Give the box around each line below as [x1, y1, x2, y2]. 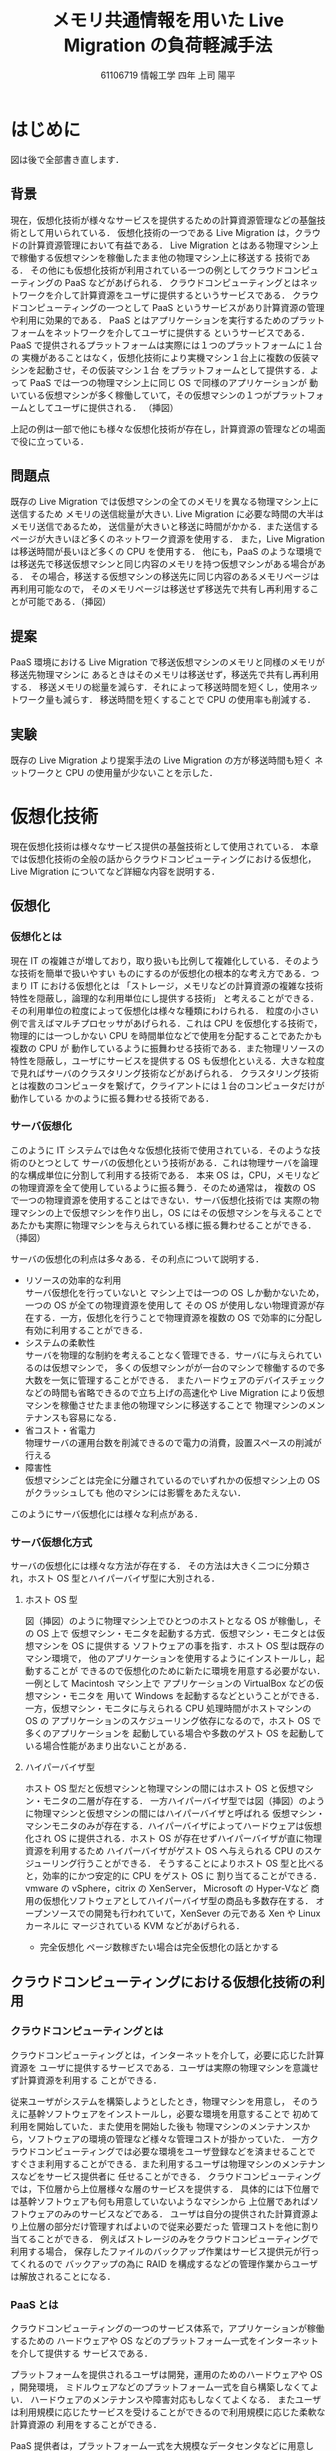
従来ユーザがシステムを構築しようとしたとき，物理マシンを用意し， [10, 2095, 290, 2107]
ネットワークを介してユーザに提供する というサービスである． [53, 326, 310, 338]
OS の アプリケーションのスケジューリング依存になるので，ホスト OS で [24, 1715, 322, 1727]
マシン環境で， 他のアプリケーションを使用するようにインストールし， [24, 1652, 317, 1665]
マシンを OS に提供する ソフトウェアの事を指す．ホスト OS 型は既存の [33, 1640, 325, 1652]
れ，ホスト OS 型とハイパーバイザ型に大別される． [10, 1572, 220, 1585]
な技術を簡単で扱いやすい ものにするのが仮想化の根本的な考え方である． [10, 967, 311, 979]
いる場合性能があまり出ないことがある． [24, 1740, 192, 1752]
